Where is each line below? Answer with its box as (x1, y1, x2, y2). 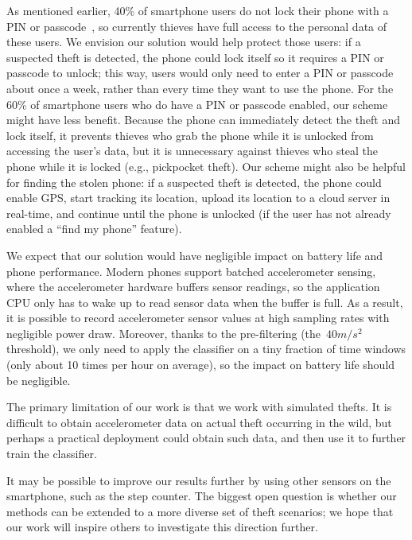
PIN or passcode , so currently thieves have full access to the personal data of (6, 17, 387, 34)
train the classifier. (6, 445, 97, 462)
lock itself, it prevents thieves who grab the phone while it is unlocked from (6, 126, 374, 143)
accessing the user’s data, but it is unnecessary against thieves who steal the (6, 142, 379, 159)
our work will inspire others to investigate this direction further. (6, 519, 318, 535)
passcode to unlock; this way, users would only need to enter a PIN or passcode (6, 64, 394, 81)
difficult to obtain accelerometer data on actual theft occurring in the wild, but (6, 414, 392, 430)
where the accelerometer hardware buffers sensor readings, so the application (6, 278, 380, 295)
